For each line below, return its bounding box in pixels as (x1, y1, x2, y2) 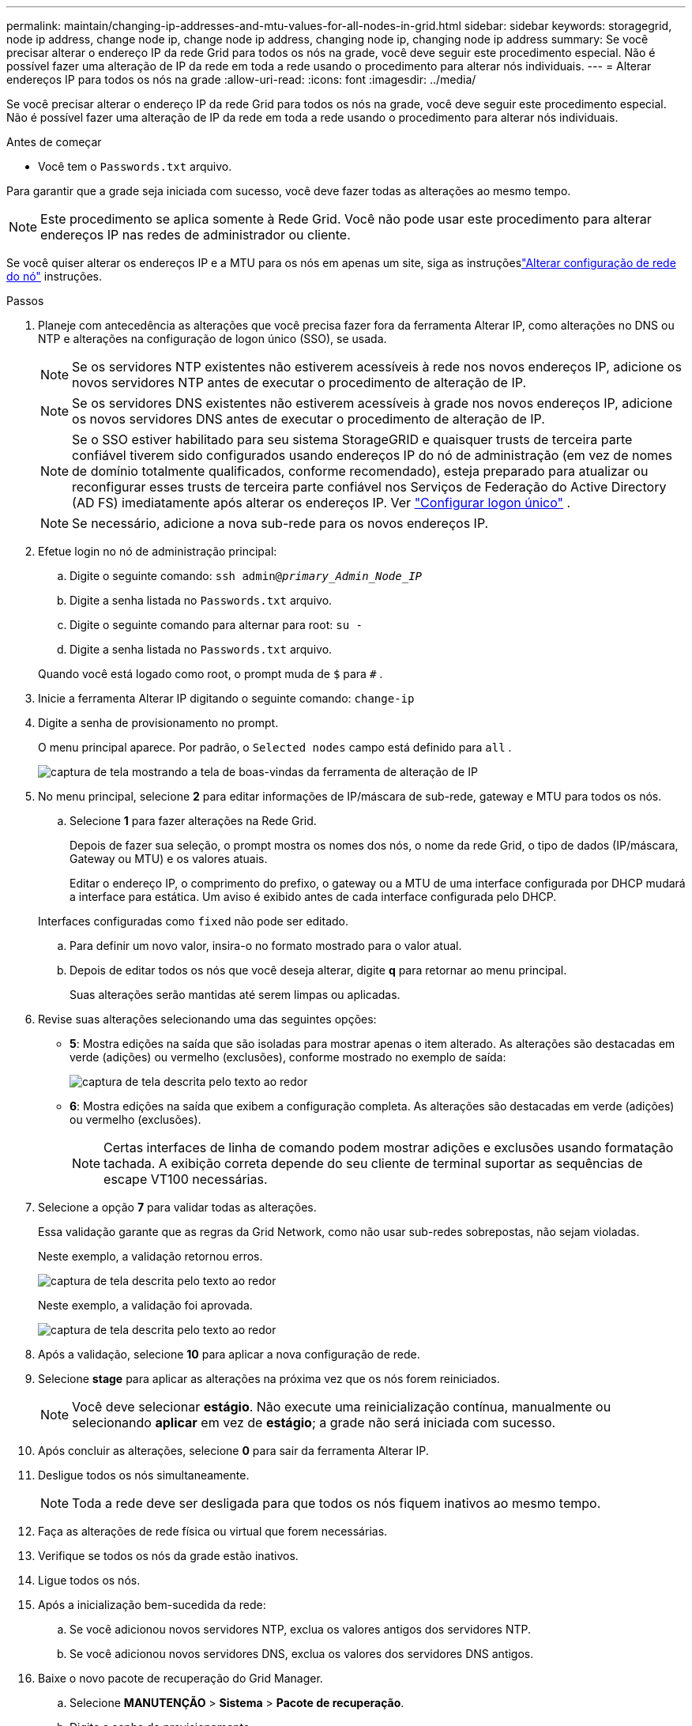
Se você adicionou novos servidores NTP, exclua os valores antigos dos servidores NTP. (70, 1622, 532, 1636)
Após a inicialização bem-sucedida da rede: (38, 1598, 266, 1611)
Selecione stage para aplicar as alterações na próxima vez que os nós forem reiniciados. (38, 1372, 500, 1385)
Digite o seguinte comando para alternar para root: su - (70, 618, 363, 631)
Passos (6, 294, 44, 307)
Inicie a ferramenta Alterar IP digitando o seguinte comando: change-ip (38, 692, 415, 705)
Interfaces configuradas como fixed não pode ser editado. (38, 914, 349, 928)
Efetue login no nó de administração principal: (38, 545, 277, 558)
